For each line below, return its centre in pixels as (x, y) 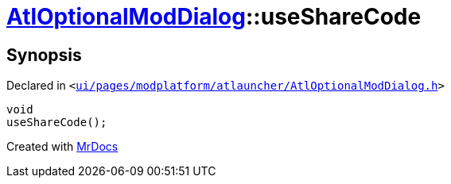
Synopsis (44, 55)
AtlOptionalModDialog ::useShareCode (214, 17)
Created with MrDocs (62, 147)
